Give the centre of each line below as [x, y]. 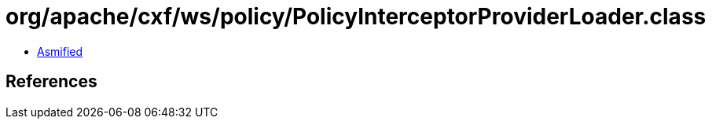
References [51, 82]
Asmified [60, 51]
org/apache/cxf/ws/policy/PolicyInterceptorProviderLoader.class [356, 17]
